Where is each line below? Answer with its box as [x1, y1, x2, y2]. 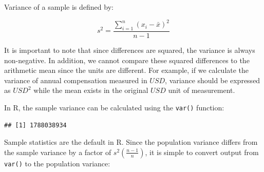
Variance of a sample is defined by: [4, 2, 114, 12]
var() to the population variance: [4, 158, 110, 168]
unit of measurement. [168, 85, 235, 95]
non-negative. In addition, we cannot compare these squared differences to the [4, 54, 250, 65]
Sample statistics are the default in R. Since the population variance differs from [4, 137, 258, 147]
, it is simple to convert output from [145, 146, 259, 157]
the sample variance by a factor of [4, 146, 111, 157]
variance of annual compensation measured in [4, 74, 147, 85]
